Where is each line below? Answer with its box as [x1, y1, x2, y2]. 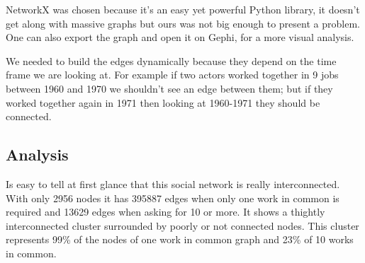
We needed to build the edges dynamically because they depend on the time [6, 53, 337, 68]
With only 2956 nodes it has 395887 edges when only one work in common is [6, 190, 339, 205]
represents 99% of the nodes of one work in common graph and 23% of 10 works [6, 232, 354, 247]
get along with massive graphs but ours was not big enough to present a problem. [6, 16, 360, 30]
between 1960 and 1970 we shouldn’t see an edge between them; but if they [6, 81, 333, 95]
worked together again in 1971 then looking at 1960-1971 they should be [6, 95, 320, 110]
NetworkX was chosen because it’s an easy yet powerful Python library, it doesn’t [6, 2, 360, 16]
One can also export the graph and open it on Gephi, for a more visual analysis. [6, 30, 354, 45]
